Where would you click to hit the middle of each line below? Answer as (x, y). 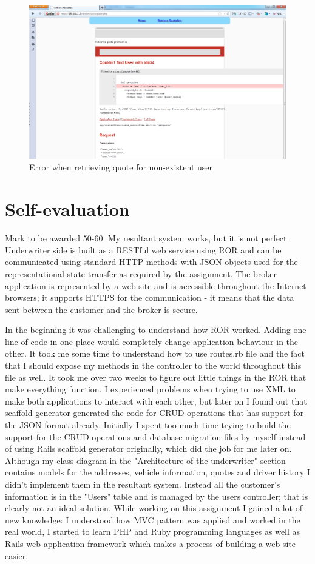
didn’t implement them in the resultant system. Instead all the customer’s (143, 484)
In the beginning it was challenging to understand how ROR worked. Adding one (156, 330)
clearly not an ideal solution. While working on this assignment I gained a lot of (154, 508)
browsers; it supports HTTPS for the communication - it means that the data (150, 297)
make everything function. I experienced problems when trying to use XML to (150, 389)
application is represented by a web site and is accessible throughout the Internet (156, 285)
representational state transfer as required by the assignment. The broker (141, 273)
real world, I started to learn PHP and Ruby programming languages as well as (153, 532)
